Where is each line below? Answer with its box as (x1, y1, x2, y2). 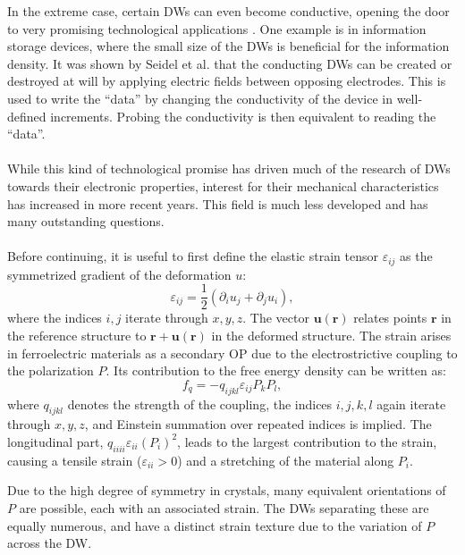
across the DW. (7, 534, 92, 552)
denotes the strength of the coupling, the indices (67, 394, 333, 413)
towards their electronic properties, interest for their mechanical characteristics (7, 176, 439, 195)
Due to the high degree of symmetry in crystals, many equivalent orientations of (7, 481, 446, 500)
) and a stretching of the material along (177, 450, 394, 469)
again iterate (376, 394, 446, 413)
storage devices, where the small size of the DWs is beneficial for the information (7, 37, 450, 55)
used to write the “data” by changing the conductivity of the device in (7, 88, 393, 107)
